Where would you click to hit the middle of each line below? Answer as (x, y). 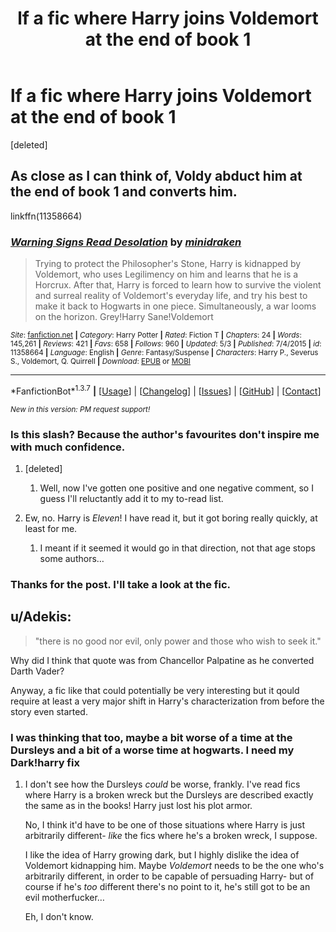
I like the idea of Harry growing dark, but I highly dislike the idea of (162, 855)
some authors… (72, 558)
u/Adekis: (41, 617)
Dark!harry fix (45, 762)
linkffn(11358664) (46, 216)
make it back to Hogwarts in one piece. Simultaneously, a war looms (175, 306)
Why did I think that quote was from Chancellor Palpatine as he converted (162, 660)
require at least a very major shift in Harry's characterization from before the (167, 701)
